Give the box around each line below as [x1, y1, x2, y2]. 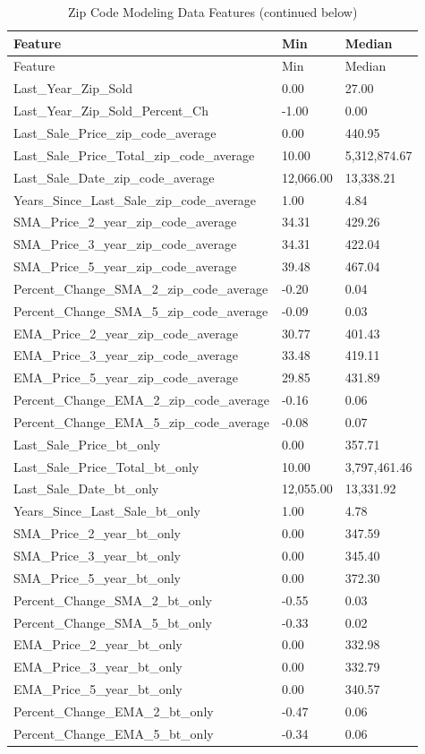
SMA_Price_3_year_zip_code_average [13, 235, 237, 253]
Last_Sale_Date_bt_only [13, 479, 159, 498]
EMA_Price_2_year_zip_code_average [13, 323, 238, 342]
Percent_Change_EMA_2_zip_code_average [13, 390, 269, 409]
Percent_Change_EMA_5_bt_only [13, 724, 214, 742]
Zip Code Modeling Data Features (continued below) [68, 3, 358, 21]
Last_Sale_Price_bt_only [13, 434, 161, 453]
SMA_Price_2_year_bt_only [13, 524, 181, 543]
